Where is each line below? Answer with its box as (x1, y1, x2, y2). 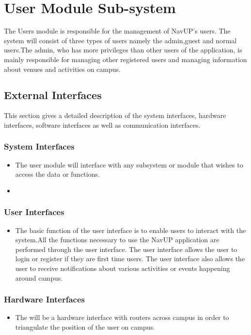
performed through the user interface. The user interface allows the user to (15, 244, 237, 254)
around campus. (15, 272, 63, 283)
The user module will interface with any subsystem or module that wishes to (15, 159, 243, 169)
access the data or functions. (15, 169, 100, 179)
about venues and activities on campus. (4, 64, 121, 74)
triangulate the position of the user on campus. (15, 322, 155, 332)
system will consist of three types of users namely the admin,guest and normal (4, 35, 237, 45)
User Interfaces (4, 206, 64, 218)
